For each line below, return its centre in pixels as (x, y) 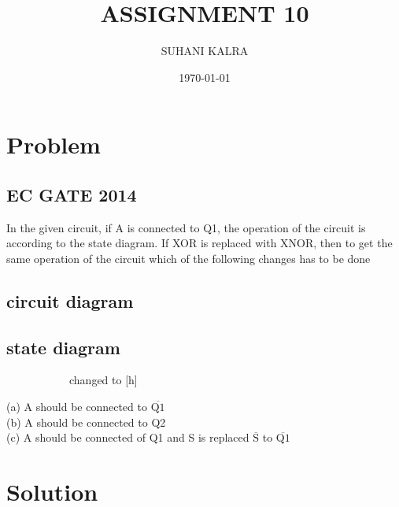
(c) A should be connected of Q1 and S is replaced (128, 437)
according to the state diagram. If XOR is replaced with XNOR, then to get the (199, 243)
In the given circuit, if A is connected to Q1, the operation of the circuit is (186, 227)
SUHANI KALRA (205, 51)
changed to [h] (103, 380)
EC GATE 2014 (72, 194)
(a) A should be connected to (77, 407)
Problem (54, 144)
